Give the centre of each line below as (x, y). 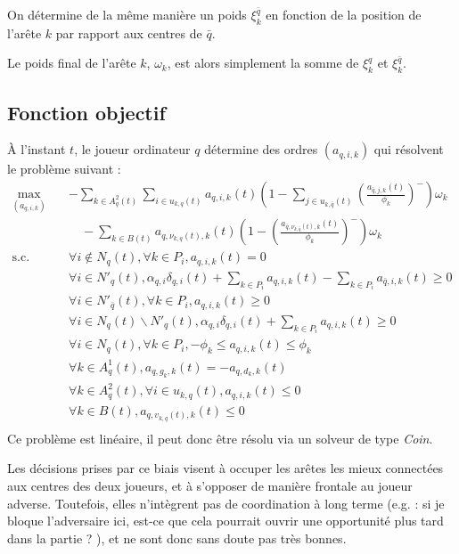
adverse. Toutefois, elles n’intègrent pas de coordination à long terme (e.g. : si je (226, 503)
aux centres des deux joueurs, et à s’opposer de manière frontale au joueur (210, 486)
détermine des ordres (261, 149)
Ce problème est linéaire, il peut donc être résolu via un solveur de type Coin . (220, 438)
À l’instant (37, 149)
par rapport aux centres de (129, 33)
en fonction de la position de (344, 14)
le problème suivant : (64, 169)
